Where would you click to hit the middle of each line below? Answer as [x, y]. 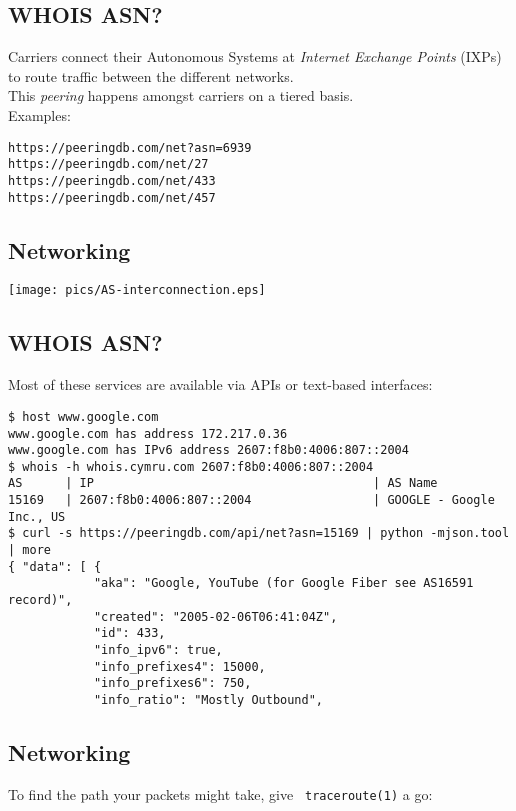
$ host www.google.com [83, 416]
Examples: [39, 114]
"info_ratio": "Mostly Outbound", [208, 700]
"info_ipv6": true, [158, 650]
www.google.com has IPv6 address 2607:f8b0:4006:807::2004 [208, 450]
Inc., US [37, 516]
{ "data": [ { [55, 566]
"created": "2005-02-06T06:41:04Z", [215, 616]
